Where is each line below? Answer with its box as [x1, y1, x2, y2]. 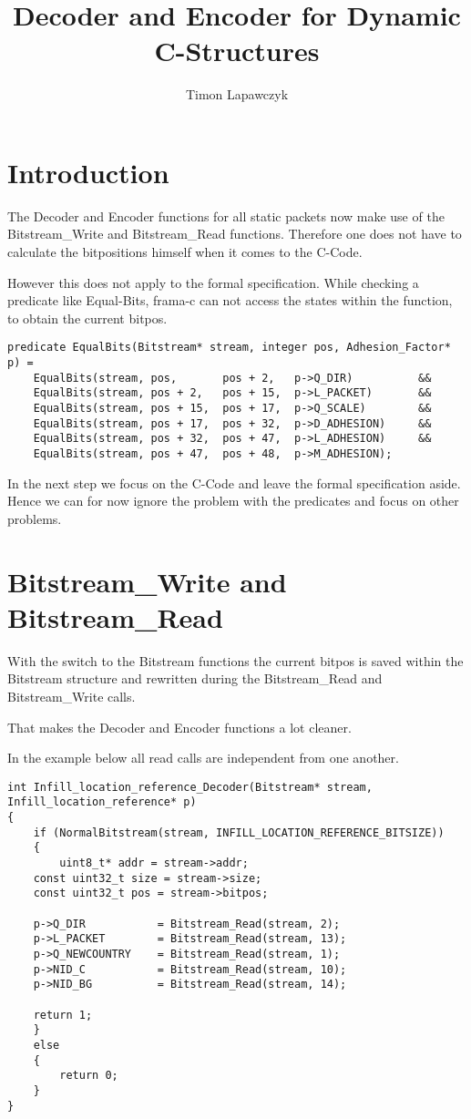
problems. [7, 508, 62, 528]
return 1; [33, 1008, 93, 1021]
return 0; [59, 1069, 118, 1083]
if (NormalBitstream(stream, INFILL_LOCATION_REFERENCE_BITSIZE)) [33, 826, 445, 839]
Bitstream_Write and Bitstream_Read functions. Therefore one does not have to [7, 224, 462, 243]
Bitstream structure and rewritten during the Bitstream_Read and [7, 669, 383, 688]
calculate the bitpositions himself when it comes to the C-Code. [7, 242, 363, 262]
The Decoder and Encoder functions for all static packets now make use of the [7, 206, 445, 225]
